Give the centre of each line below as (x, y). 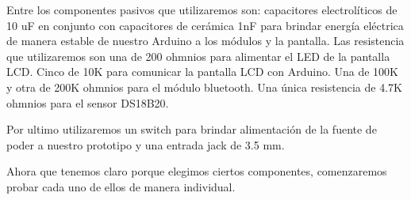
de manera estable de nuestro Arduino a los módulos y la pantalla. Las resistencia (205, 41)
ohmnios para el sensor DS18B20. (88, 102)
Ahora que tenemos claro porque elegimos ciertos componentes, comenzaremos (197, 171)
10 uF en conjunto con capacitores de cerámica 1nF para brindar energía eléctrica (205, 25)
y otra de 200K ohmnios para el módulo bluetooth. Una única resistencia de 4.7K (204, 87)
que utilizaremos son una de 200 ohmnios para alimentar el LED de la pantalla (198, 56)
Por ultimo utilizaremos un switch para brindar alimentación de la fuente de (192, 129)
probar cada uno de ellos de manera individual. (121, 186)
